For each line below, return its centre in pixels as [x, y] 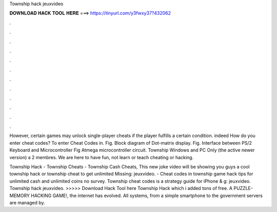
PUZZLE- [243, 188]
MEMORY [20, 196]
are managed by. [27, 202]
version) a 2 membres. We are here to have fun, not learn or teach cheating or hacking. [102, 157]
